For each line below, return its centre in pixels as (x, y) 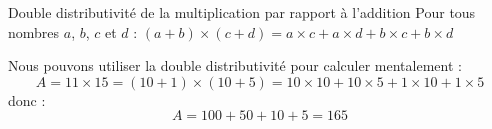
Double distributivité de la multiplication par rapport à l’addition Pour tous (242, 12)
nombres (34, 31)
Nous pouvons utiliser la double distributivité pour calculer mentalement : (235, 65)
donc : (27, 99)
